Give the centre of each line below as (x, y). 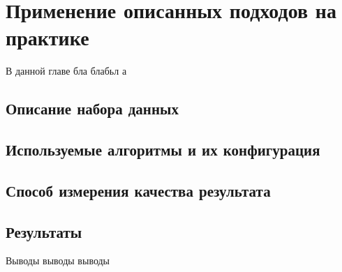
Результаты (44, 231)
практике (47, 37)
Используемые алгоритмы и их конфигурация (163, 150)
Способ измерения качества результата (138, 190)
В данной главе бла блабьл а (66, 71)
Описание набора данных (92, 108)
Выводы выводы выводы (58, 260)
